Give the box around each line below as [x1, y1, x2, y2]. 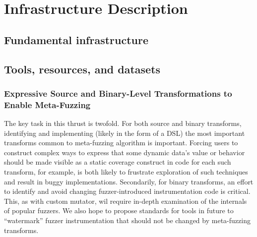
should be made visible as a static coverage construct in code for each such [4, 157, 231, 167]
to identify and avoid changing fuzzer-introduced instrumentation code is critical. [4, 186, 251, 196]
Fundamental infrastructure [4, 32, 149, 47]
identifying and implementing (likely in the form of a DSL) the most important [4, 127, 245, 138]
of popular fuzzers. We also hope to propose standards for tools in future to [4, 205, 234, 216]
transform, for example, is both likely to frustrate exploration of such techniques [4, 167, 248, 177]
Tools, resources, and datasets [4, 61, 161, 76]
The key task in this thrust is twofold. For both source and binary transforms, [4, 118, 242, 128]
